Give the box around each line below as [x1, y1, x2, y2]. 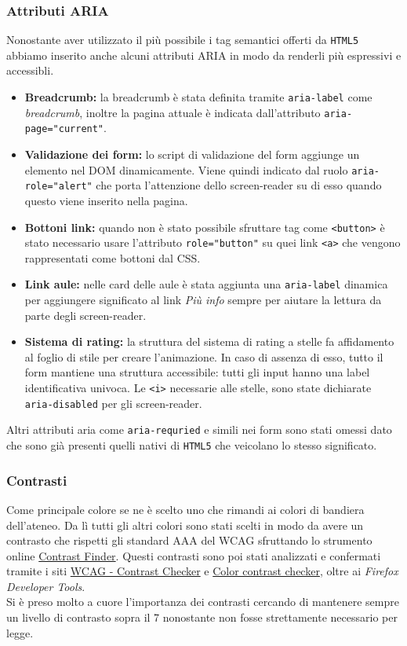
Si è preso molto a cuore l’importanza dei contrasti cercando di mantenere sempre [6, 593, 399, 610]
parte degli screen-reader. [24, 306, 147, 323]
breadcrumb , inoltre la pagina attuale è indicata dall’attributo [24, 104, 321, 120]
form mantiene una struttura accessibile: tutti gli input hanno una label [24, 364, 370, 380]
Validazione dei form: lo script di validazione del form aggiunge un [24, 146, 360, 163]
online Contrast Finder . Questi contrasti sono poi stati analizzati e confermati [6, 547, 381, 563]
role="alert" [24, 181, 93, 193]
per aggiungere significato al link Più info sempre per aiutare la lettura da [24, 292, 382, 308]
